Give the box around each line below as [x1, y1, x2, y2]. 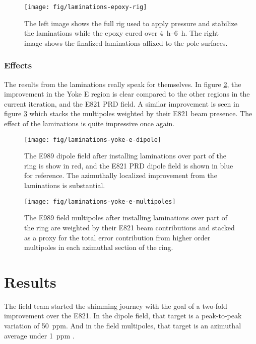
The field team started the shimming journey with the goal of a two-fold [4, 300, 227, 311]
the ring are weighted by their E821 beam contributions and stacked [24, 222, 235, 232]
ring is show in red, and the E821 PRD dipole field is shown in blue [24, 160, 233, 170]
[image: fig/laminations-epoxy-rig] [24, 4, 147, 11]
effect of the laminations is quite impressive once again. [4, 118, 175, 129]
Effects [4, 59, 32, 71]
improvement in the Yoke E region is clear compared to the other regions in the [4, 89, 250, 99]
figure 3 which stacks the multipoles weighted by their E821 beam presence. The [4, 108, 252, 119]
